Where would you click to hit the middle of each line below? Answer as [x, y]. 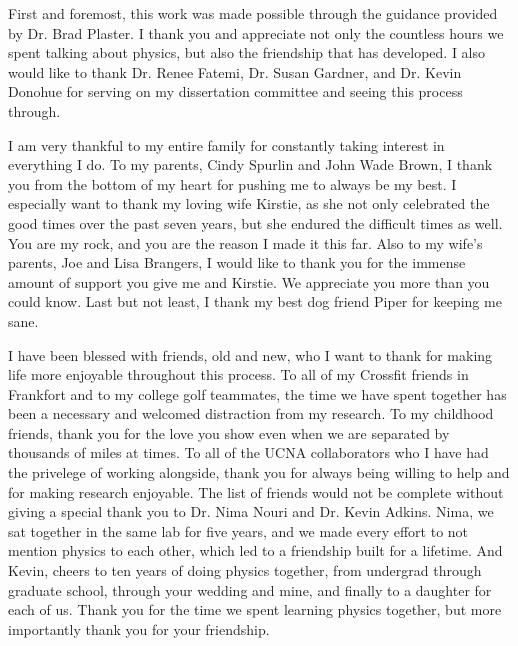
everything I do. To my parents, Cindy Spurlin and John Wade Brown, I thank [250, 164]
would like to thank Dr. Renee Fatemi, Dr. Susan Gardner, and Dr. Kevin [235, 71]
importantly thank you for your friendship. [139, 628]
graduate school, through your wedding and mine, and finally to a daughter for [250, 589]
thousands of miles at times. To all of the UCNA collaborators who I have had [248, 452]
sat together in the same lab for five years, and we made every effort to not [238, 530]
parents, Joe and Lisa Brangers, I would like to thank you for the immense [237, 262]
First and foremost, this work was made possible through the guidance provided [253, 13]
